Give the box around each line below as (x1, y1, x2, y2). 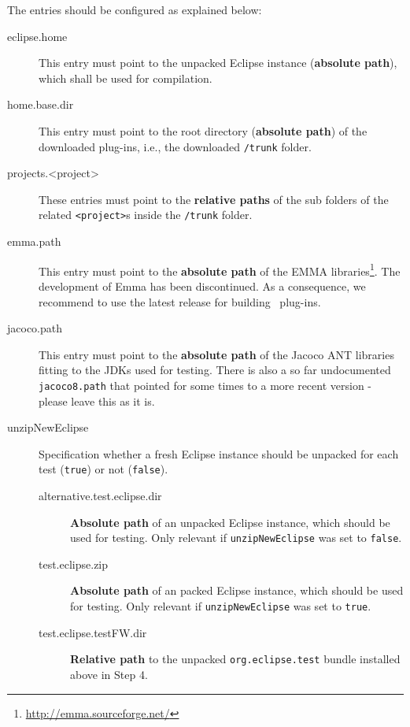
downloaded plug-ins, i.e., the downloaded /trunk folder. (39, 138, 312, 154)
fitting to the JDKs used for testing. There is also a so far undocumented (39, 362, 391, 378)
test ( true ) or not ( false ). (39, 461, 168, 477)
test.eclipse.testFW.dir (39, 624, 147, 640)
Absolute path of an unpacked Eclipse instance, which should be (70, 514, 390, 530)
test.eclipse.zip (39, 555, 109, 572)
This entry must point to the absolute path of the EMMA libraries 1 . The (39, 260, 401, 279)
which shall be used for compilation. (39, 69, 212, 86)
